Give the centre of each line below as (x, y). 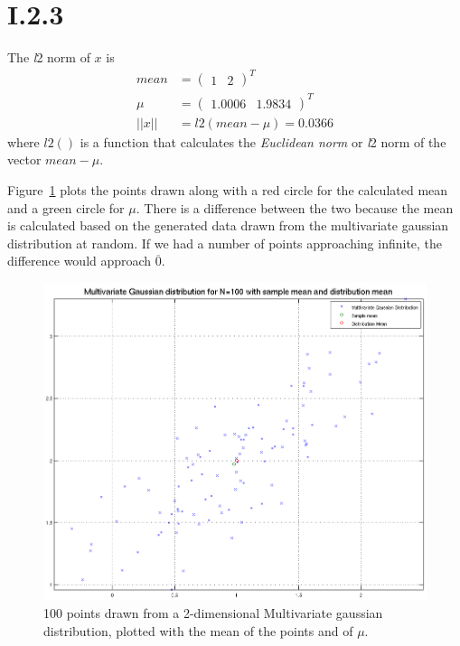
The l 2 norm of (49, 57)
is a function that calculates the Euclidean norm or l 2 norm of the (263, 141)
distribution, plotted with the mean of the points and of (198, 630)
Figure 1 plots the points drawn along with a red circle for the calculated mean (228, 190)
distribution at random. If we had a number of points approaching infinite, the (225, 243)
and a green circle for (66, 207)
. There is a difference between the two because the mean (295, 207)
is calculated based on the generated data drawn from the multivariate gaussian (228, 225)
